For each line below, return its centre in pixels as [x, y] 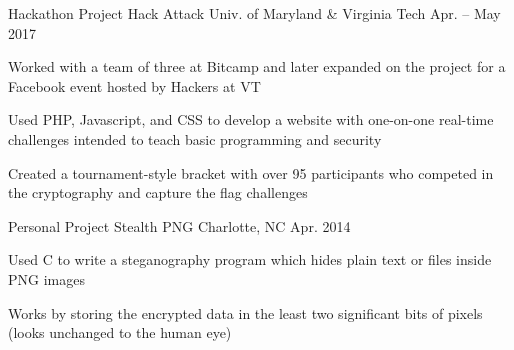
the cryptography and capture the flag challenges [158, 192]
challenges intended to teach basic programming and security [195, 138]
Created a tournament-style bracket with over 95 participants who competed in [251, 172]
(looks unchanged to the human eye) [120, 332]
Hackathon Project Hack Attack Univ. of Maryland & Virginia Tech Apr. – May [254, 13]
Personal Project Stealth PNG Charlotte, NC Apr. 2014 [179, 225]
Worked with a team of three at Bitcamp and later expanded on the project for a [257, 66]
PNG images [46, 278]
